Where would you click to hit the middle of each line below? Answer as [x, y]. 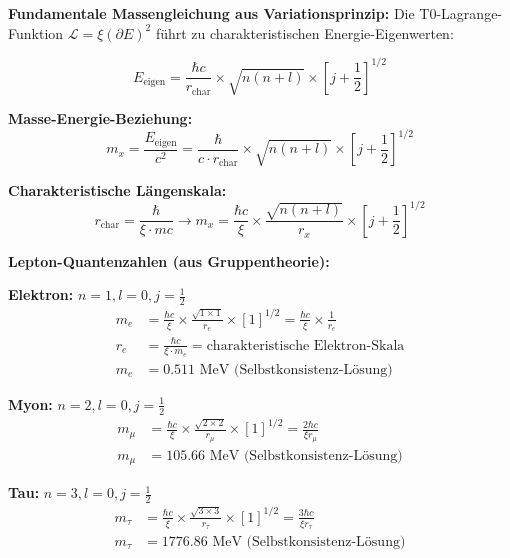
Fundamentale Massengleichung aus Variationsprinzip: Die [211, 13]
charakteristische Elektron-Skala [305, 345]
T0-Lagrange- [461, 13]
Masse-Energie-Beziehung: [100, 118]
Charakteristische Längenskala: [117, 189]
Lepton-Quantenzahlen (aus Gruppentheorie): [169, 260]
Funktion [36, 32]
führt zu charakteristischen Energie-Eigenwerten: [304, 32]
